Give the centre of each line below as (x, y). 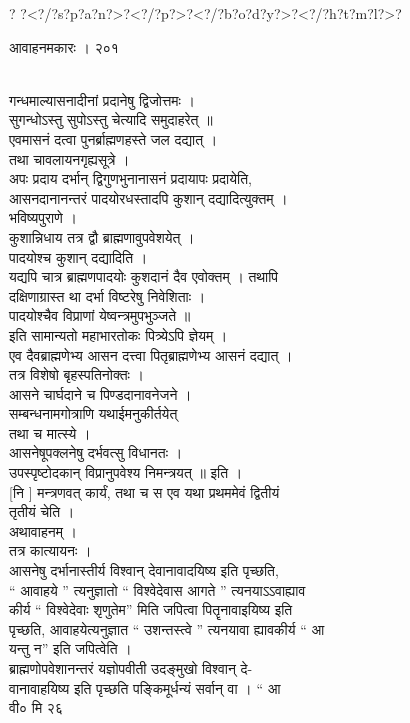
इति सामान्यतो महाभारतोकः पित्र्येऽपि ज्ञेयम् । (118, 334)
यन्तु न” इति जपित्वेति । (70, 648)
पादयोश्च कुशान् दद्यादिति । (78, 256)
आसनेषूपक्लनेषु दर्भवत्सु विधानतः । (96, 452)
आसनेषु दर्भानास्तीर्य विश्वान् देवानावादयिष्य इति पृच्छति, (144, 570)
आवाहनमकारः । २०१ (64, 46)
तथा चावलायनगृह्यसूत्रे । (69, 158)
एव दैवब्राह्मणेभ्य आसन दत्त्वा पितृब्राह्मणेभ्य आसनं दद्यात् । (151, 354)
